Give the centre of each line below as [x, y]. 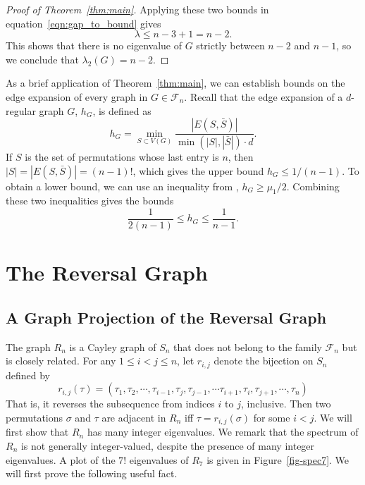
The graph [28, 346]
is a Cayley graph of [113, 346]
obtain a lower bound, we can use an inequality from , [122, 186]
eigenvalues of [159, 459]
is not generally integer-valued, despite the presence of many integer [168, 445]
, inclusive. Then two [286, 404]
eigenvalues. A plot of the [61, 459]
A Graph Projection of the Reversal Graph [166, 317]
